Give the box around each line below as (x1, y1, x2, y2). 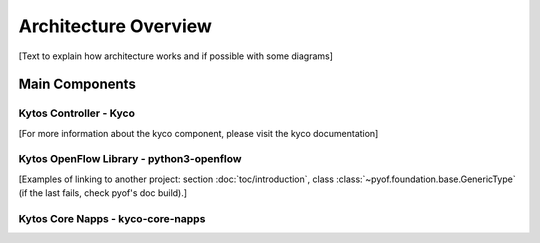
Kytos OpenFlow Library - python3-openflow (18, 152, 242, 166)
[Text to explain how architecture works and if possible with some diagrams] (18, 50, 334, 62)
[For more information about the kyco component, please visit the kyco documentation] (18, 127, 379, 139)
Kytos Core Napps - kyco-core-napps (18, 212, 206, 225)
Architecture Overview (18, 15, 212, 37)
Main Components (18, 76, 137, 93)
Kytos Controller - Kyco (18, 106, 135, 120)
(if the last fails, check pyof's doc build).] (18, 187, 188, 199)
